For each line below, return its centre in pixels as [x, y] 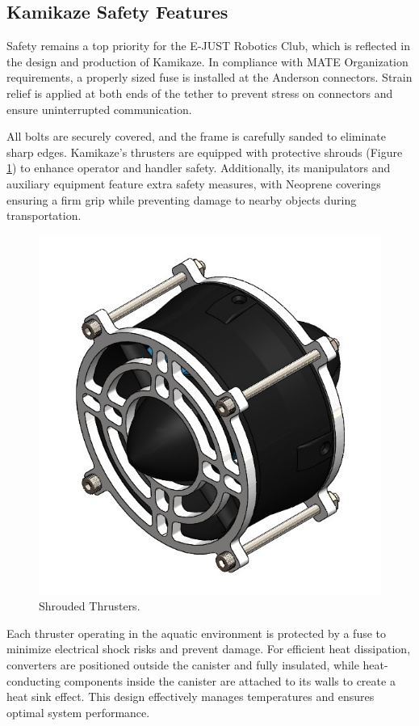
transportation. [44, 215]
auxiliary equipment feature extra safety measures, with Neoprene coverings [194, 183]
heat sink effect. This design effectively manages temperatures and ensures [191, 696]
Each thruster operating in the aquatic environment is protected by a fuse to [197, 633]
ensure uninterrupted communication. [99, 109]
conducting [34, 680]
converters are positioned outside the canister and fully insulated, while [183, 665]
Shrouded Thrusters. [90, 606]
